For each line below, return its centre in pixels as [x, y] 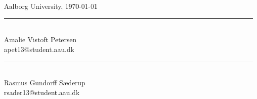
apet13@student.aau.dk [39, 49]
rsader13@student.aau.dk [42, 92]
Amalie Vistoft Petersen [40, 39]
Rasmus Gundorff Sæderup [45, 82]
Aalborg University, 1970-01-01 [51, 6]
